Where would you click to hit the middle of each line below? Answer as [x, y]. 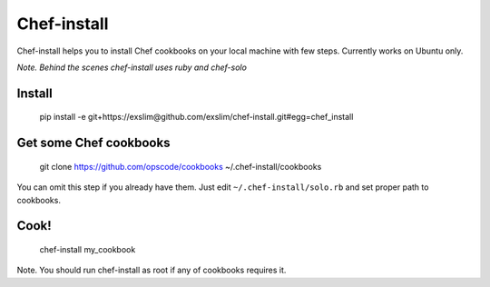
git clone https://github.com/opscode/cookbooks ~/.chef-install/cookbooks [181, 166]
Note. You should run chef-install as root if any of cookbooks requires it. [152, 270]
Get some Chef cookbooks [93, 143]
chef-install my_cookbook [88, 249]
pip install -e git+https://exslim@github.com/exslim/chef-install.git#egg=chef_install [196, 117]
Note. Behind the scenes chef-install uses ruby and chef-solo [132, 67]
